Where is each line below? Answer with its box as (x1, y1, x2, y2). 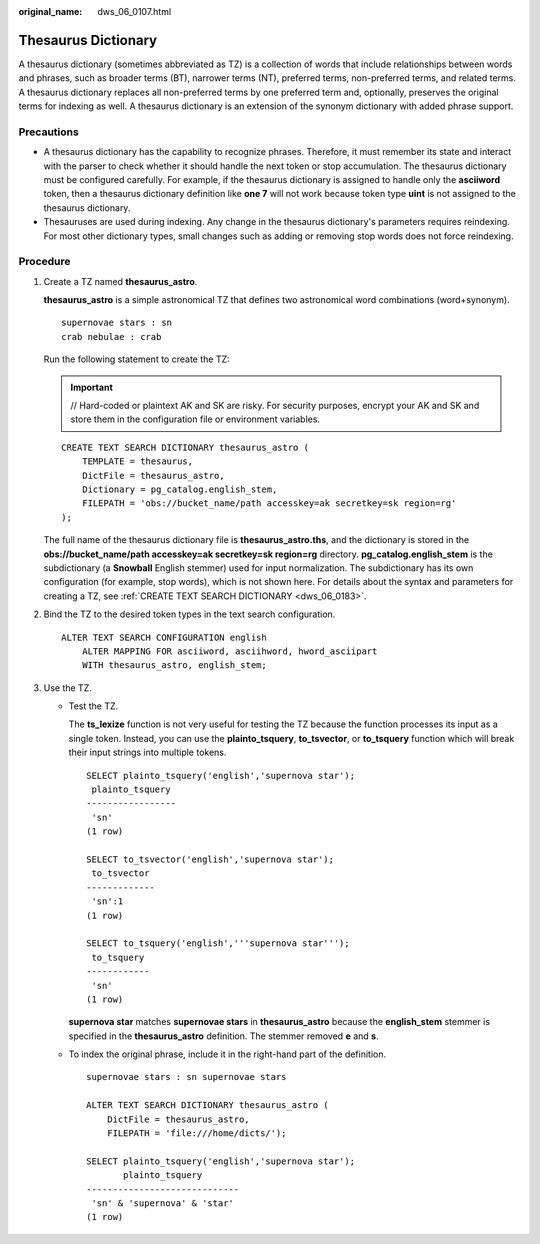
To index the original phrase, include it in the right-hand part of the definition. (68, 1048, 387, 1060)
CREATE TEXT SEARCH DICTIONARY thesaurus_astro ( (61, 441, 310, 453)
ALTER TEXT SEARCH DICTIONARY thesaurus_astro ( (86, 1100, 329, 1111)
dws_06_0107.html (97, 6, 172, 17)
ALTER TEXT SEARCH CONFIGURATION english (61, 631, 267, 643)
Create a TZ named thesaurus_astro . (43, 275, 198, 287)
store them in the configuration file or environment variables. (70, 413, 320, 425)
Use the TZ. (43, 681, 92, 694)
